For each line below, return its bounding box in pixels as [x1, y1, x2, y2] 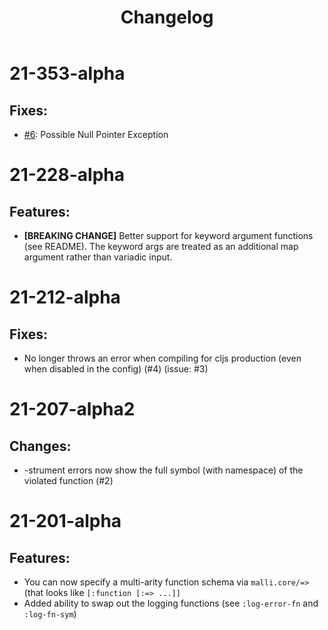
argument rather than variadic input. [23, 251, 173, 263]
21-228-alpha [9, 164, 125, 186]
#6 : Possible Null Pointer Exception [23, 129, 169, 140]
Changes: [9, 437, 72, 455]
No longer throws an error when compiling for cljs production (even [23, 352, 302, 364]
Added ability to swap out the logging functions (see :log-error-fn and [23, 597, 319, 609]
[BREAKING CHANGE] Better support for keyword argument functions [23, 230, 314, 241]
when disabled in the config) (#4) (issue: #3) [23, 363, 209, 375]
